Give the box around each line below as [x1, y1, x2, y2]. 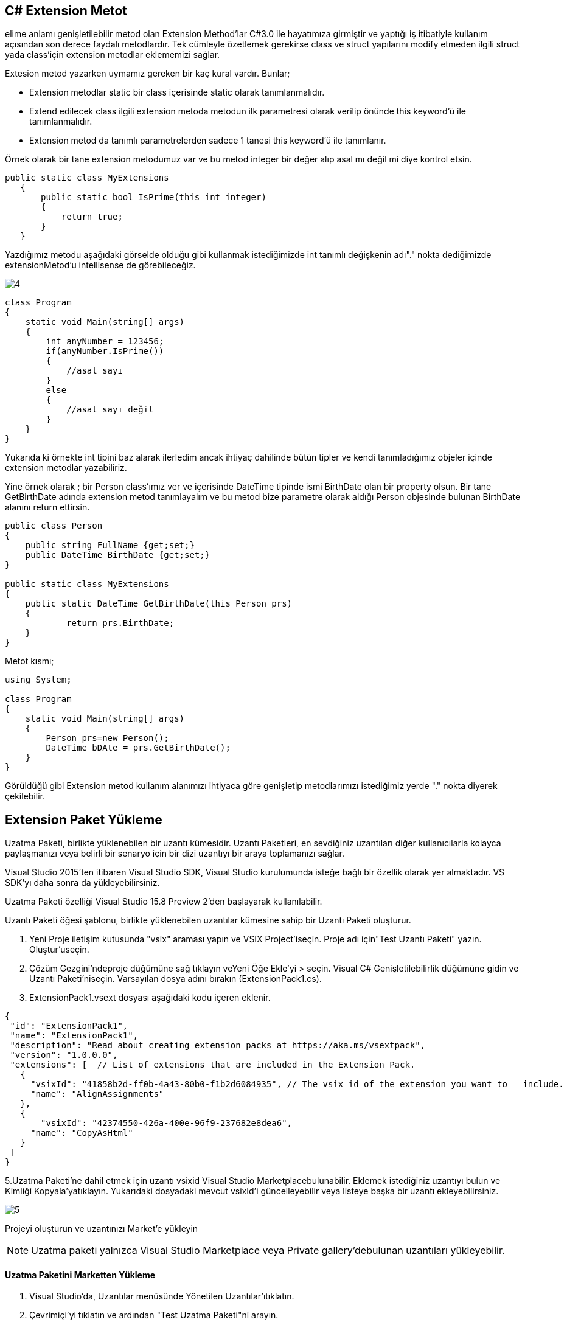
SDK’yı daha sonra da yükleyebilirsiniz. [5, 877, 160, 888]
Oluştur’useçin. [29, 944, 89, 955]
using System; [5, 675, 72, 685]
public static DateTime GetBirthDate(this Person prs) [25, 599, 293, 609]
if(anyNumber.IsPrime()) [46, 346, 164, 356]
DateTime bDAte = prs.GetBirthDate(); [46, 743, 231, 753]
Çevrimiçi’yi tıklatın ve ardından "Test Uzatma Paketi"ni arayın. [29, 1310, 279, 1321]
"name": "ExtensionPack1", [10, 1031, 139, 1041]
